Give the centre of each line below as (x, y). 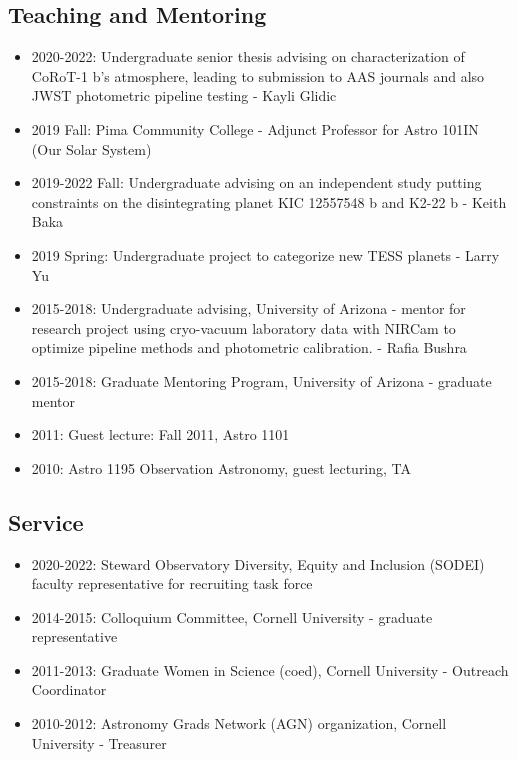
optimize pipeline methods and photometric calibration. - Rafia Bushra (249, 347)
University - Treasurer (99, 742)
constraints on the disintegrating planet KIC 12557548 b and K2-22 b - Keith (269, 201)
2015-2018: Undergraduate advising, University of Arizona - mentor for (248, 308)
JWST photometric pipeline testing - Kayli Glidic (184, 95)
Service (46, 521)
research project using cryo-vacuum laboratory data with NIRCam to (243, 327)
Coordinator (69, 689)
